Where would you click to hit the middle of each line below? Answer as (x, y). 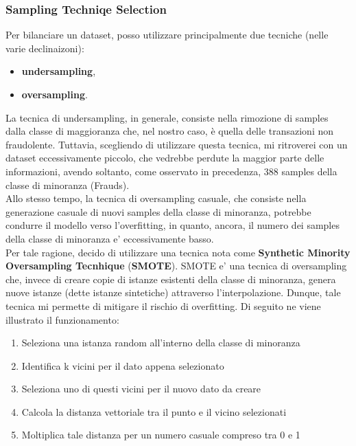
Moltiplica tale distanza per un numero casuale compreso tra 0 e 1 (161, 435)
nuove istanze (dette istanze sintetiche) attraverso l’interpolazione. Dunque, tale (173, 292)
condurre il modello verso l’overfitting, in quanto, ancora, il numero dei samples (173, 225)
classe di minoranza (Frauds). (68, 185)
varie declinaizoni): (45, 48)
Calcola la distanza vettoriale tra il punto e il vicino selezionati (154, 411)
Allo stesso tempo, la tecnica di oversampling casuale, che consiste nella (156, 198)
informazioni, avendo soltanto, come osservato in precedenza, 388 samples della (171, 171)
